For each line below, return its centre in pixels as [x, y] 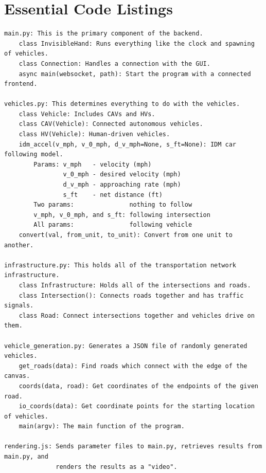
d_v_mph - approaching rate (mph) [122, 185]
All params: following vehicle [113, 225]
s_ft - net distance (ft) [113, 195]
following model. [34, 154]
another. [19, 245]
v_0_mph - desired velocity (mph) [122, 175]
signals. [19, 306]
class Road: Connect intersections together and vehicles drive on [137, 315]
